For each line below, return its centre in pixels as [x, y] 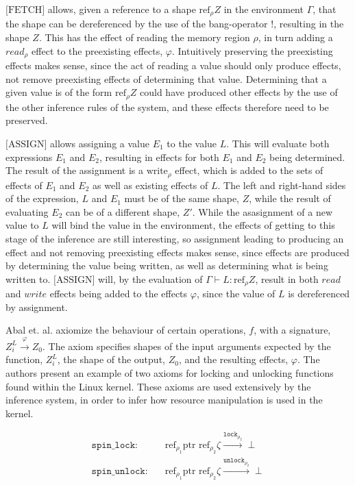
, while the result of [290, 198]
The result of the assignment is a [74, 170]
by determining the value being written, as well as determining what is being [167, 265]
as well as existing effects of [150, 185]
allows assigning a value [100, 143]
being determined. [307, 157]
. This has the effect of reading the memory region [144, 37]
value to [22, 225]
